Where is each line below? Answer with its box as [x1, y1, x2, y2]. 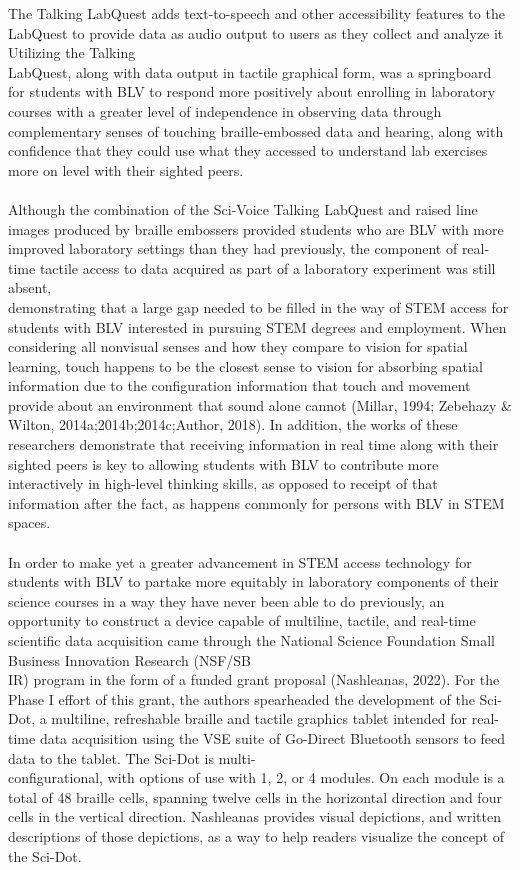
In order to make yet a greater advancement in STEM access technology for [8, 551, 472, 572]
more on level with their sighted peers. [8, 159, 244, 180]
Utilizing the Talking [8, 42, 136, 63]
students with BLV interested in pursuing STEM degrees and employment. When [8, 316, 507, 337]
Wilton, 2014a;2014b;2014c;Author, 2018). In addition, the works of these [8, 414, 458, 435]
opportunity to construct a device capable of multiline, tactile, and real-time [8, 610, 476, 631]
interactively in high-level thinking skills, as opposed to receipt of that [8, 473, 438, 494]
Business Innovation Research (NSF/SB [8, 649, 251, 670]
